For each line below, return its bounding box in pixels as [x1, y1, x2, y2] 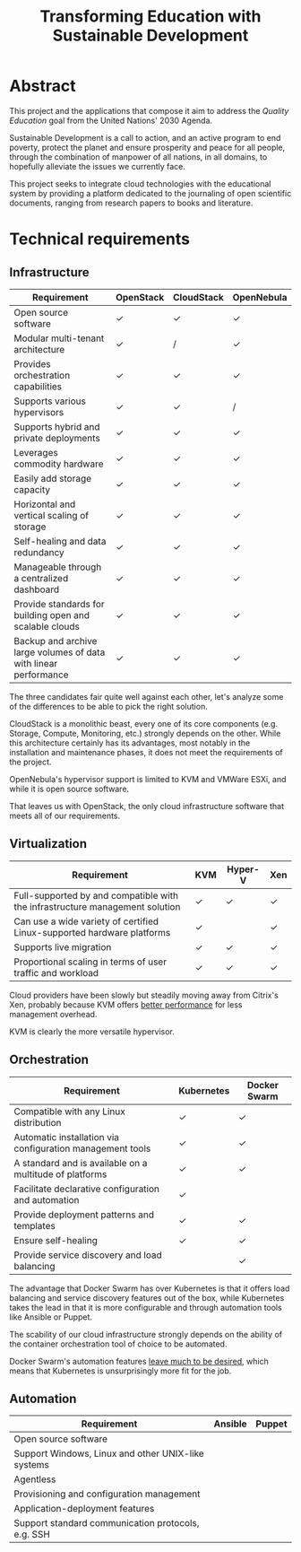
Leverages [13, 446, 58, 458]
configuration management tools [13, 1142, 151, 1155]
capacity [13, 483, 51, 495]
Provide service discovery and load [13, 1249, 163, 1261]
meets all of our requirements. [9, 810, 121, 821]
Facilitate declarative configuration [13, 1182, 159, 1195]
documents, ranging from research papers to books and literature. [9, 197, 254, 208]
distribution [13, 1116, 62, 1129]
